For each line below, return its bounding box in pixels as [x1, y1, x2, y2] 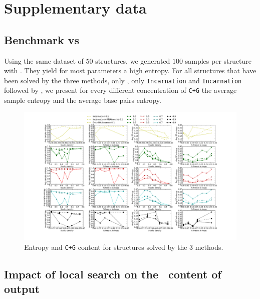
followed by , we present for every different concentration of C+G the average [4, 85, 237, 95]
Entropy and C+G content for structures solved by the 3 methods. [24, 241, 223, 252]
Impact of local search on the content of [4, 266, 221, 281]
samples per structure [185, 55, 251, 66]
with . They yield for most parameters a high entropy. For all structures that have [4, 65, 256, 76]
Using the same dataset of [4, 55, 84, 66]
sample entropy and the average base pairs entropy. [4, 95, 161, 105]
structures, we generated [95, 55, 170, 66]
